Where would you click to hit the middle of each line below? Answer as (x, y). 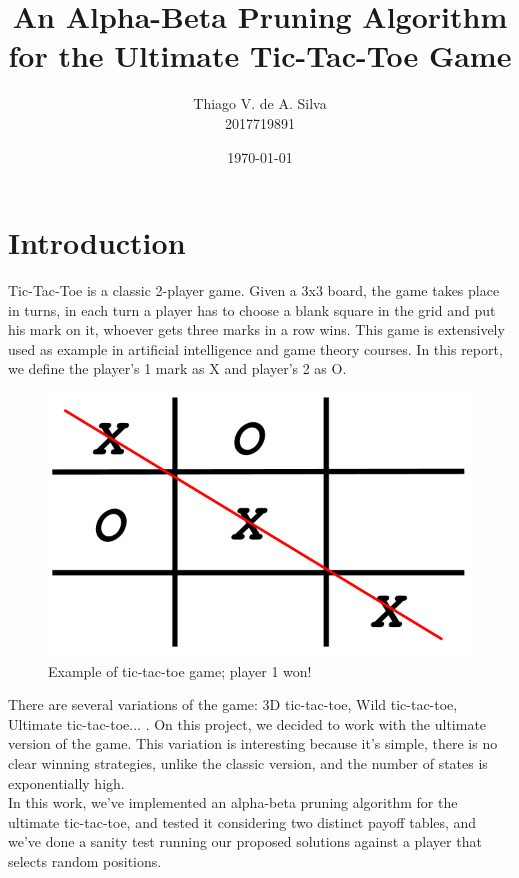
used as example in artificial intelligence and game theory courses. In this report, (255, 348)
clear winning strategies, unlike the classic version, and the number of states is (248, 762)
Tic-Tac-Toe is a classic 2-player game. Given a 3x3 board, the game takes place (254, 290)
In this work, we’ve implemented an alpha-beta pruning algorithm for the (233, 802)
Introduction (97, 242)
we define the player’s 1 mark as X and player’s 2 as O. (177, 368)
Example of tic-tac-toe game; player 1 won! (180, 670)
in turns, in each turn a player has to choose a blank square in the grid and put (252, 309)
